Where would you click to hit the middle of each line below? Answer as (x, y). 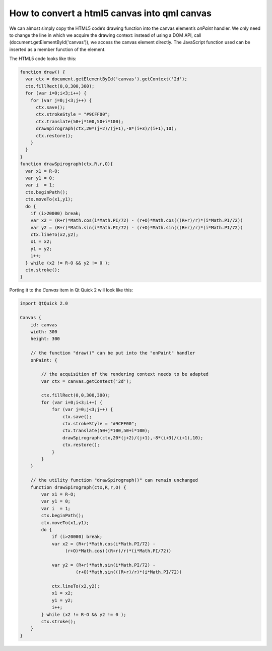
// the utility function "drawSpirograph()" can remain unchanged (114, 480)
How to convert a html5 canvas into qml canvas (110, 13)
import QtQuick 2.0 (44, 304)
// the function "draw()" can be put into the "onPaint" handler (113, 353)
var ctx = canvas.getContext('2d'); (86, 381)
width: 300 (44, 332)
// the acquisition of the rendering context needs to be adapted (125, 374)
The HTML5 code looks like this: (43, 59)
